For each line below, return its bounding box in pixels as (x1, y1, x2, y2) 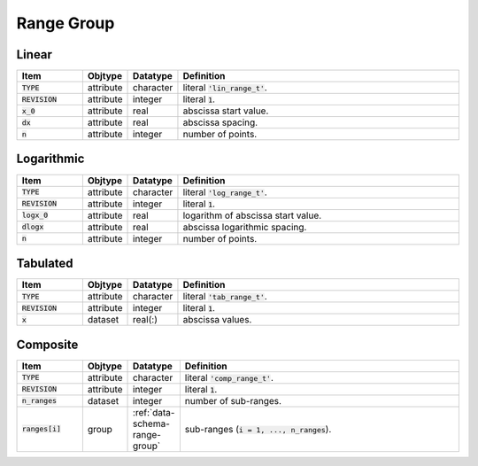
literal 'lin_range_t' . (182, 82, 267, 94)
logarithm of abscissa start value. (182, 209, 322, 221)
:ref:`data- (133, 406, 175, 418)
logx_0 (21, 211, 49, 221)
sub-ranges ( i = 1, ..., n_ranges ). (184, 423, 332, 435)
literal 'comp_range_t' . (184, 371, 274, 384)
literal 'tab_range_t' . (182, 291, 267, 303)
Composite (16, 337, 79, 352)
